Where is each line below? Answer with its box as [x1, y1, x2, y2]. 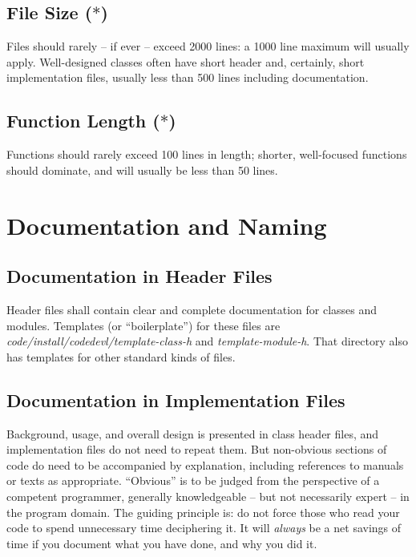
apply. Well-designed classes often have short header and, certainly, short [6, 53, 365, 70]
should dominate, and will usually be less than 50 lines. [6, 161, 278, 178]
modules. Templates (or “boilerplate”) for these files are [6, 317, 281, 333]
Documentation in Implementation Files [6, 387, 345, 412]
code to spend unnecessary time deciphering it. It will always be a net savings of [6, 519, 402, 536]
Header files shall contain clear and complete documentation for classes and [6, 301, 378, 317]
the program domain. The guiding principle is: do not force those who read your [6, 503, 400, 520]
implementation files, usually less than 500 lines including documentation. [6, 69, 369, 86]
